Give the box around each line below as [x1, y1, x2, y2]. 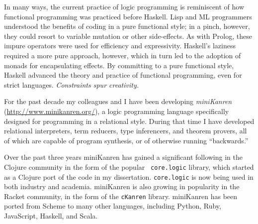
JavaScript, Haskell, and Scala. [4, 211, 98, 221]
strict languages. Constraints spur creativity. [4, 79, 139, 90]
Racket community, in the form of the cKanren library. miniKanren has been [4, 191, 238, 201]
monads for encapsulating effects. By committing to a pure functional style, [4, 60, 234, 70]
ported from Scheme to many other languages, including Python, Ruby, [4, 201, 221, 211]
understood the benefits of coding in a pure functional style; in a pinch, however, [4, 21, 250, 31]
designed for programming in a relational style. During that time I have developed [4, 115, 255, 126]
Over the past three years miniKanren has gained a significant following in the [4, 152, 243, 162]
